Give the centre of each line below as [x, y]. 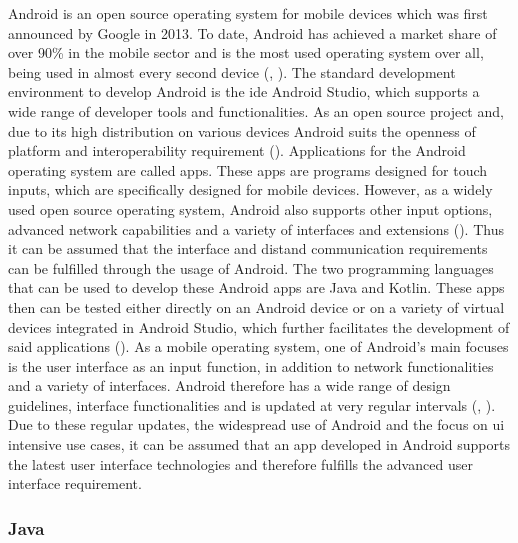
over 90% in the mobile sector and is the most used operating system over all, [246, 52]
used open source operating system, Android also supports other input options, [250, 208]
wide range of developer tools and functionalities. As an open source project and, [256, 110]
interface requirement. [75, 483]
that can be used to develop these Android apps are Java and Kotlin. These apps [256, 287]
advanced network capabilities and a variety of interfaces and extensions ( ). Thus [256, 228]
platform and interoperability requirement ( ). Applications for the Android [237, 150]
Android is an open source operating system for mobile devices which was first [248, 13]
